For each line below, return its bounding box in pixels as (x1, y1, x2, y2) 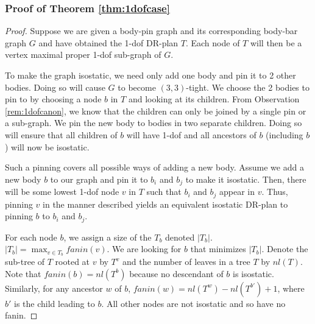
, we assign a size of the (63, 230, 152, 243)
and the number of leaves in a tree (122, 255, 250, 268)
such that (146, 185, 182, 198)
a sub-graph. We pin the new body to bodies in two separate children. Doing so (5, 116, 302, 129)
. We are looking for (107, 242, 182, 255)
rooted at (55, 255, 90, 268)
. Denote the (261, 242, 308, 255)
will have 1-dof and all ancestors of (126, 128, 257, 141)
